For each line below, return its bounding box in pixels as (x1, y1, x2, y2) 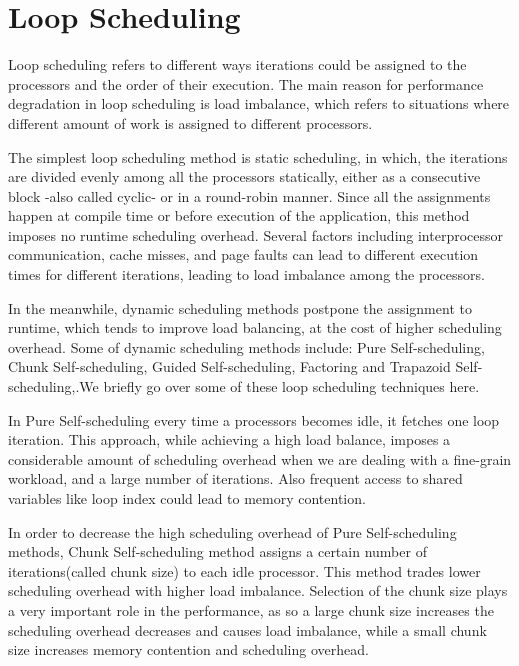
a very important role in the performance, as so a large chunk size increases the (8, 599, 494, 620)
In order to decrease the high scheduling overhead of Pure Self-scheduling (8, 521, 457, 542)
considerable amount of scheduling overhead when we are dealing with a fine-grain (8, 448, 512, 469)
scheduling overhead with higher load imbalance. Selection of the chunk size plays (8, 580, 508, 601)
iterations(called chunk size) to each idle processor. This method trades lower (8, 560, 481, 581)
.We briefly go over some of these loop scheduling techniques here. (75, 376, 480, 397)
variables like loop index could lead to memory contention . (8, 488, 366, 508)
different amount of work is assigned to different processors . (8, 112, 373, 133)
